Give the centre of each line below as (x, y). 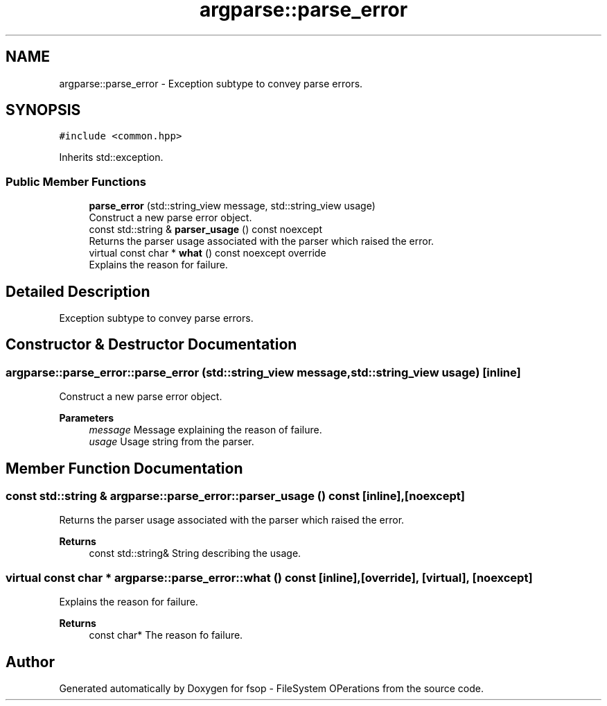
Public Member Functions (76, 181)
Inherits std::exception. (111, 157)
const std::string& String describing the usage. (195, 553)
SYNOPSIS (43, 110)
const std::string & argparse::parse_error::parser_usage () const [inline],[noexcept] (235, 496)
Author (30, 662)
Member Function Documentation (124, 468)
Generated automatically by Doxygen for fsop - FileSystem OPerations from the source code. (272, 689)
